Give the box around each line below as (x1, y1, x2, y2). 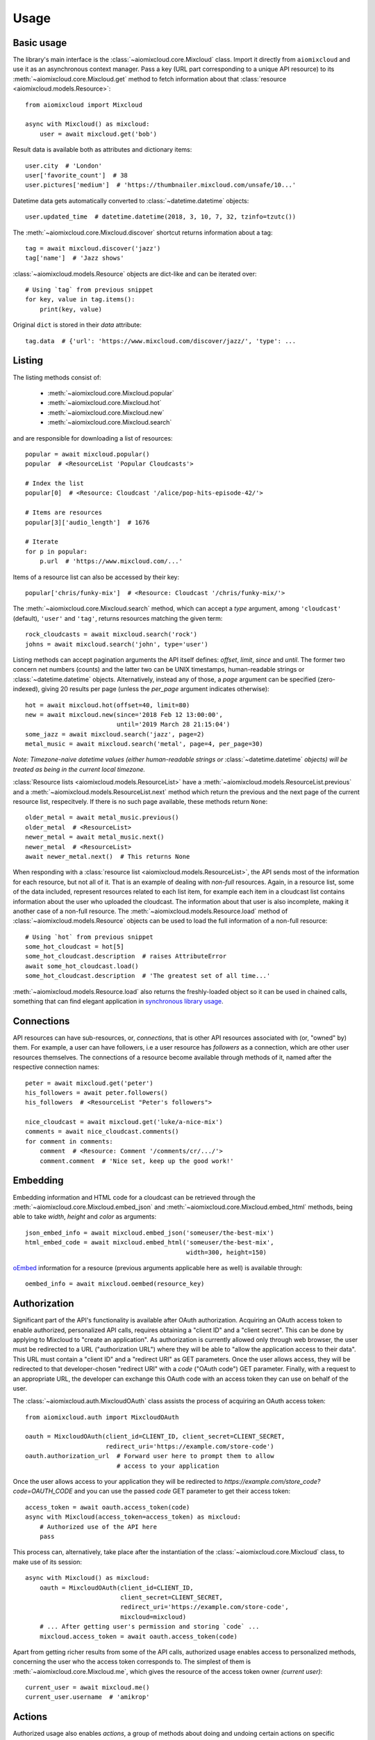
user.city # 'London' (25, 161, 103, 170)
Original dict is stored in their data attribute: (12, 321, 142, 329)
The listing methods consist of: (12, 373, 101, 381)
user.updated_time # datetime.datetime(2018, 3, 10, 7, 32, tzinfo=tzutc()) (25, 213, 297, 221)
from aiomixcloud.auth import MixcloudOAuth (25, 1413, 180, 1421)
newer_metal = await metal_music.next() (25, 833, 165, 841)
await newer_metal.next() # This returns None (25, 853, 190, 860)
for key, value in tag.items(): (25, 296, 135, 303)
